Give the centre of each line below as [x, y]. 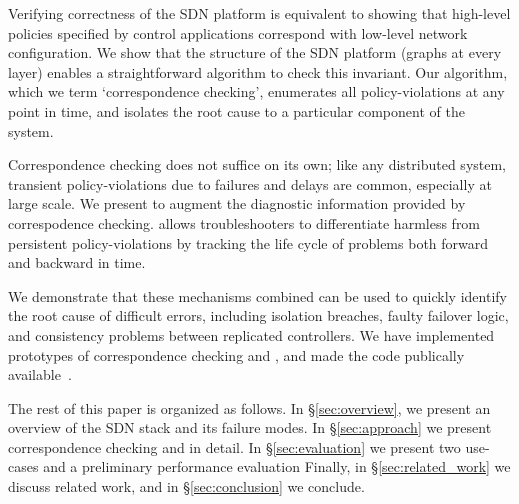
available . [40, 374]
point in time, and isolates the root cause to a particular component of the [236, 110]
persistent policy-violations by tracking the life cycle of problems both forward [248, 242]
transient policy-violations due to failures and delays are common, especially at [250, 183]
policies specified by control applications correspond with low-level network [238, 32]
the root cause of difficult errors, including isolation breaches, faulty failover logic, [258, 315]
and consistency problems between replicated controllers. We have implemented [251, 334]
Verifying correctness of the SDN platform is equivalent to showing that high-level [259, 13]
